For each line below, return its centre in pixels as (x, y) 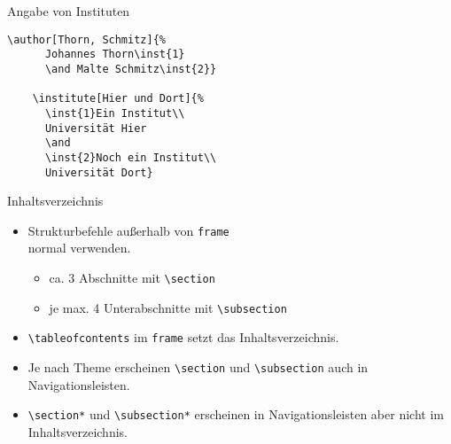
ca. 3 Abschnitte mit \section (132, 277)
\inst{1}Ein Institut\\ (115, 113)
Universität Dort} (99, 172)
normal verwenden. (79, 248)
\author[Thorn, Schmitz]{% (86, 39)
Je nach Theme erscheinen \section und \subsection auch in (198, 366)
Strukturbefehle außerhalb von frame (128, 230)
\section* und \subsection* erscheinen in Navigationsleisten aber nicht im (236, 414)
